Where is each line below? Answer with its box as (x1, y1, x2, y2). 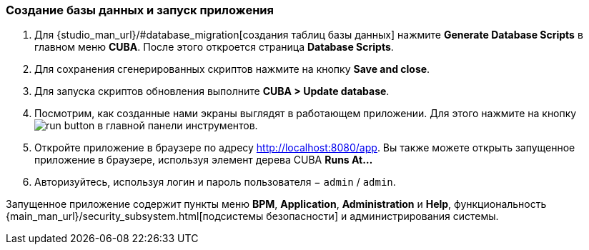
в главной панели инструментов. (97, 119, 258, 132)
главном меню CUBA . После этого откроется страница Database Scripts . (34, 41, 394, 54)
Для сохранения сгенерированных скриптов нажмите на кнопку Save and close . (34, 63, 430, 76)
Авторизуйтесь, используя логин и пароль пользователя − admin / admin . (34, 176, 396, 189)
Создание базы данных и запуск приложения (6, 3, 274, 17)
